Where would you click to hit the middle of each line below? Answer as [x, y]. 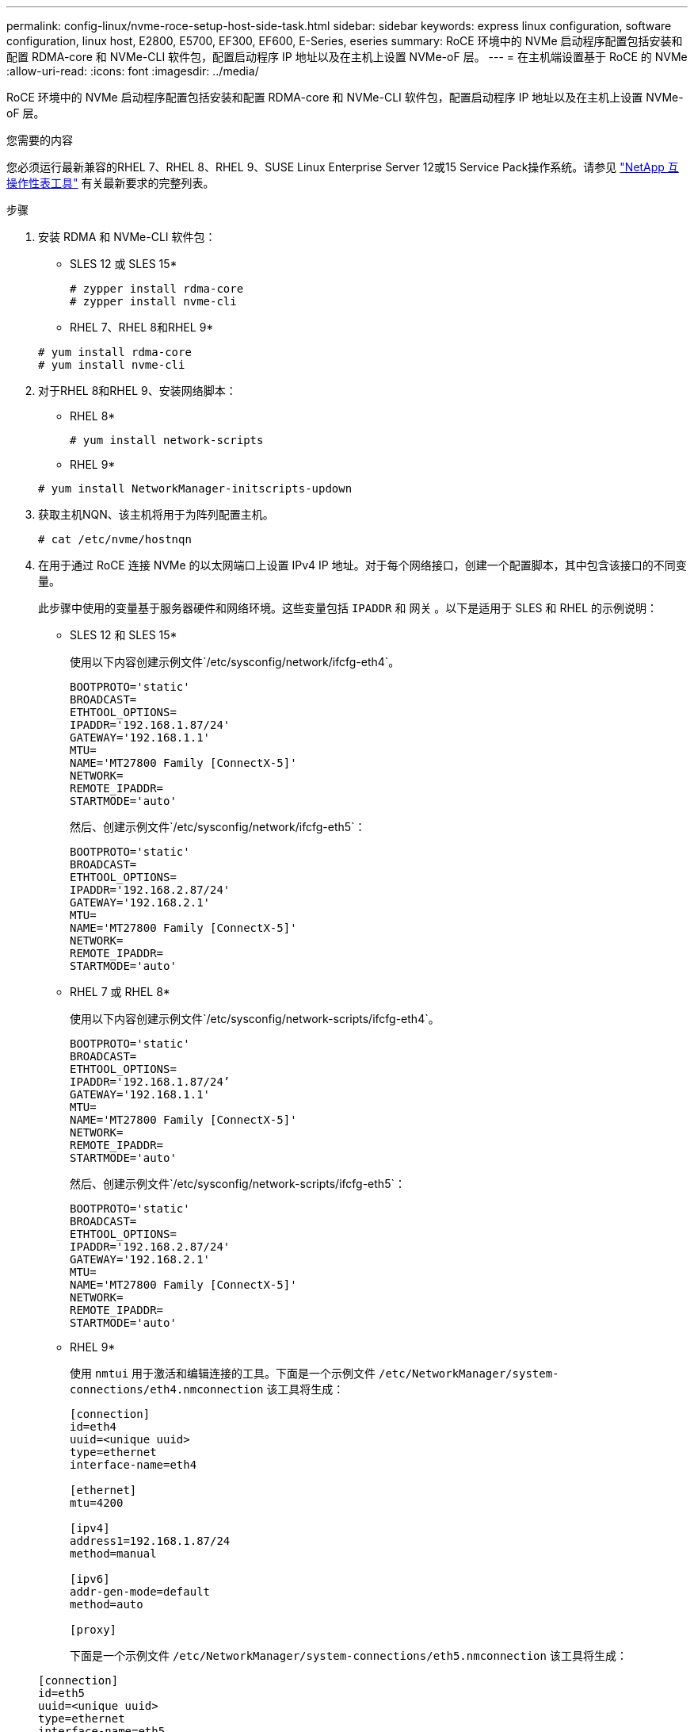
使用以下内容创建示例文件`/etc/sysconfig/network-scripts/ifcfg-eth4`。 [255, 1019]
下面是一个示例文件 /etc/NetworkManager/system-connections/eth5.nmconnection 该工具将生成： [349, 1655]
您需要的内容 [40, 140]
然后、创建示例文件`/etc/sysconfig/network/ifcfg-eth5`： [218, 827]
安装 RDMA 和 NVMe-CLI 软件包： [127, 237]
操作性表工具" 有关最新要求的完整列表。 [111, 183]
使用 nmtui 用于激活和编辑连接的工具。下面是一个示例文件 [223, 1373]
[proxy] [93, 1630]
